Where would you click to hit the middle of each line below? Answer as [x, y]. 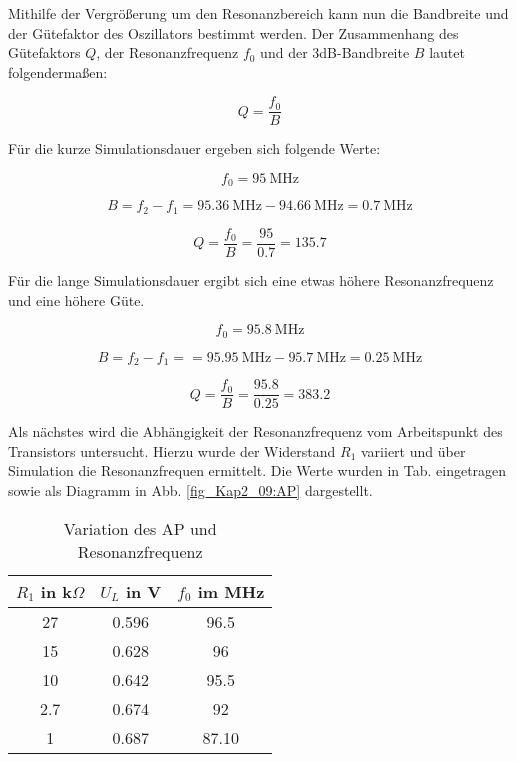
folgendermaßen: [58, 71]
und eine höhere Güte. [76, 299]
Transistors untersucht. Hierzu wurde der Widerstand [172, 450]
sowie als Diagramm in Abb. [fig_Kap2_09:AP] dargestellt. [190, 489]
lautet [447, 52]
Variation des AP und [140, 528]
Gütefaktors [44, 52]
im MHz [231, 591]
